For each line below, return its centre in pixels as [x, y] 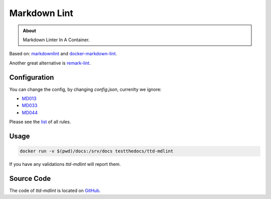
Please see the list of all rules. [40, 122]
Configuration [32, 77]
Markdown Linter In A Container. [56, 40]
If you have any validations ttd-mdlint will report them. [65, 164]
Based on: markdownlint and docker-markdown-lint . [63, 54]
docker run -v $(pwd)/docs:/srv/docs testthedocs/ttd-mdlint [97, 151]
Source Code [30, 178]
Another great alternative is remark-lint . [50, 63]
